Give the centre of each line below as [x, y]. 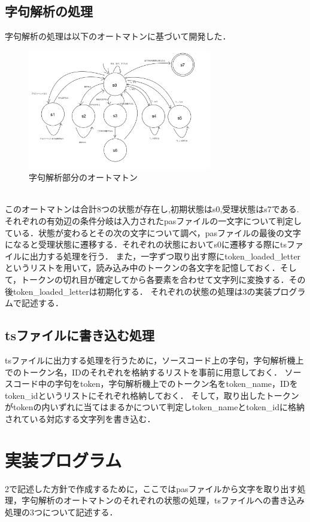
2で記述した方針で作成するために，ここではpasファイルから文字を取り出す [151, 488]
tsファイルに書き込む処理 [80, 335]
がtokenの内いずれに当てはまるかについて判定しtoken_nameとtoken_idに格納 [155, 407]
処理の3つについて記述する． [61, 512]
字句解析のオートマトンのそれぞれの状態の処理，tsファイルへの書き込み [163, 500]
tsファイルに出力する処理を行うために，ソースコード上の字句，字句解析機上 [154, 360]
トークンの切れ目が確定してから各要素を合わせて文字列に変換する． [155, 279]
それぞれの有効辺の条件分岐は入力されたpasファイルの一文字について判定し [153, 221]
